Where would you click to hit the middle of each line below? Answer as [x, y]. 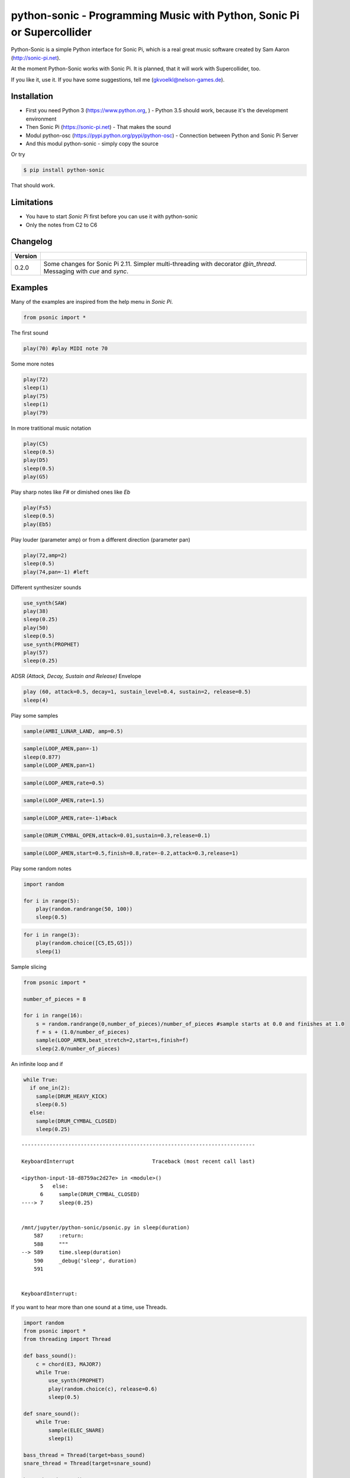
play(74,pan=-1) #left [56, 572]
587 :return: [59, 1236]
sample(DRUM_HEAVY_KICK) [72, 1096]
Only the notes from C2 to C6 [61, 225]
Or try [18, 154]
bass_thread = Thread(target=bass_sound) [84, 1455]
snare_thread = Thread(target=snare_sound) [87, 1464]
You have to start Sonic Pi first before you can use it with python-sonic [112, 216]
